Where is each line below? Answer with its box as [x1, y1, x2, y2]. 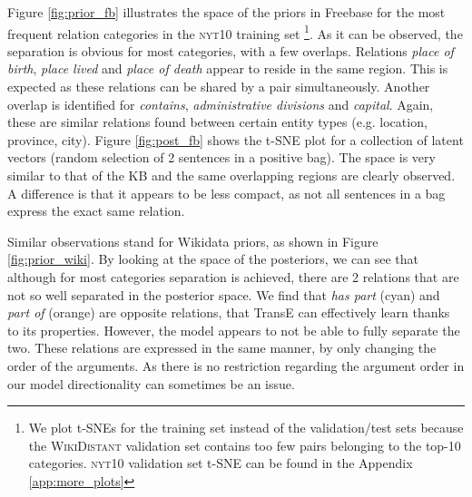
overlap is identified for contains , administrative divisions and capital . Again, [7, 94, 434, 113]
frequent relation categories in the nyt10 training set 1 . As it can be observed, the [7, 21, 463, 43]
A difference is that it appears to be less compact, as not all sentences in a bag [7, 183, 446, 202]
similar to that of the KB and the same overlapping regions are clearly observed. [7, 166, 456, 184]
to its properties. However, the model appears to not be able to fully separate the [7, 320, 460, 339]
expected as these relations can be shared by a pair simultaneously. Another [7, 77, 430, 96]
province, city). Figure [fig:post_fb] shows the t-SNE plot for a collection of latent [7, 130, 464, 149]
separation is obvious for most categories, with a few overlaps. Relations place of [7, 41, 454, 60]
